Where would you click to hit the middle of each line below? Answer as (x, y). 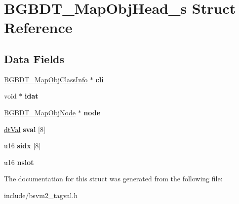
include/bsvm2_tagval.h (41, 195)
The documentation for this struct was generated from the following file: (113, 179)
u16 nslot (19, 162)
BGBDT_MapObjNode (40, 112)
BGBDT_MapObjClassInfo (46, 79)
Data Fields (34, 58)
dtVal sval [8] (25, 129)
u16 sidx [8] (22, 146)
